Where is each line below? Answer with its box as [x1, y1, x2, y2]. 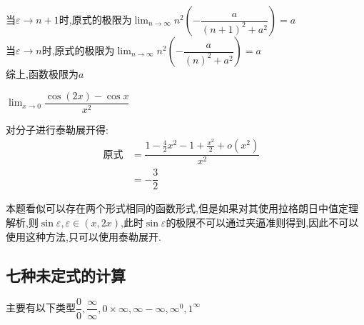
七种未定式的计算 [6, 264, 126, 286]
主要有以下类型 [6, 300, 76, 315]
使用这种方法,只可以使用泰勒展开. [6, 229, 161, 244]
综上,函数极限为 [6, 66, 79, 81]
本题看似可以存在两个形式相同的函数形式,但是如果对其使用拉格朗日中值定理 [6, 201, 358, 216]
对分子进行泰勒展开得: [6, 121, 108, 136]
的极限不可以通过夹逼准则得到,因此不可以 [166, 215, 359, 230]
